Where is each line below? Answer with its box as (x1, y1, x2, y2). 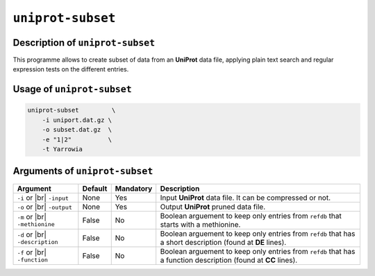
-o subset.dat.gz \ (42, 126, 112, 134)
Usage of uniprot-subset (12, 83, 132, 95)
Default (82, 184, 108, 193)
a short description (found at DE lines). (160, 237, 287, 247)
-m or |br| (17, 212, 47, 222)
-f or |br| (17, 248, 47, 257)
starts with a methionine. (160, 219, 241, 229)
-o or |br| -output (17, 202, 73, 212)
